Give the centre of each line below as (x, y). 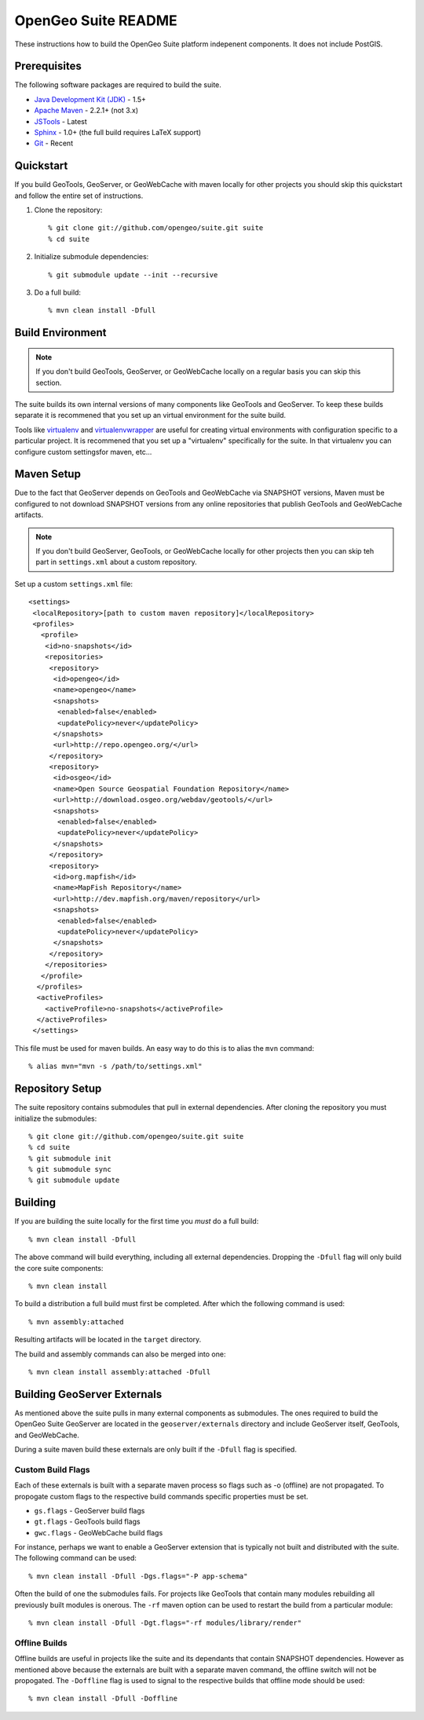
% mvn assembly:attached (76, 1322)
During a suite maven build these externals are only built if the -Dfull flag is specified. (156, 1449)
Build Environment (60, 333)
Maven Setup (48, 474)
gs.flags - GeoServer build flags (90, 1510)
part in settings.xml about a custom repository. (116, 562)
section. (49, 382)
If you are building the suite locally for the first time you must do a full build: (137, 1221)
